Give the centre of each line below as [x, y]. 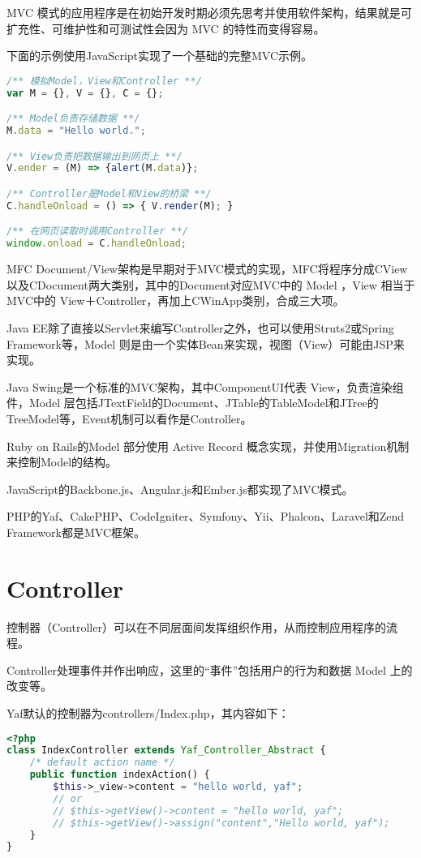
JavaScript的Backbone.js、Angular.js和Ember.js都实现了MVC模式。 [180, 489]
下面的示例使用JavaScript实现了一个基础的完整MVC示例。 [160, 56]
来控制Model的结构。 [62, 462]
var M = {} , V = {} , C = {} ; [85, 93]
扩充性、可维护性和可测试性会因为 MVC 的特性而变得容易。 [166, 28]
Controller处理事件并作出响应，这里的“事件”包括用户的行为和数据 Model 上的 [210, 669]
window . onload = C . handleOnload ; [97, 244]
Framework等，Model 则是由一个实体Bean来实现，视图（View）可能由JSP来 [206, 343]
